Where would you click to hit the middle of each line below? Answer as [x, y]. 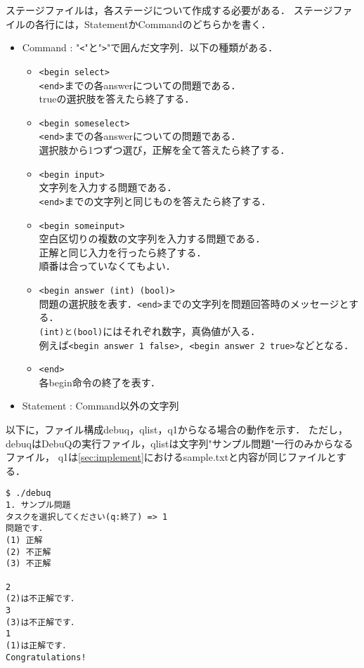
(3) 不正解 [28, 564]
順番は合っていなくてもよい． [107, 266]
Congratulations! [46, 657]
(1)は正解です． [38, 645]
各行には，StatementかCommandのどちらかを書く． [153, 24]
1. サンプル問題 [38, 505]
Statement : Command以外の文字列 [100, 406]
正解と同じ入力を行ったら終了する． [123, 252]
